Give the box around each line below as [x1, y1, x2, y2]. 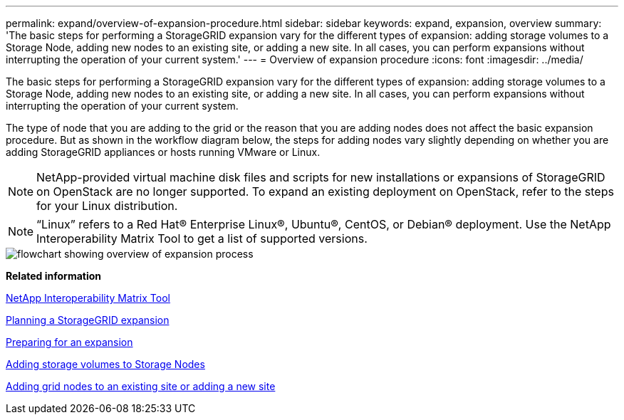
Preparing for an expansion [6, 336, 133, 348]
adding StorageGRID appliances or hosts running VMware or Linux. [6, 146, 321, 158]
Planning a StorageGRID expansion [6, 314, 170, 326]
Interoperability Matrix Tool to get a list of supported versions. [36, 231, 368, 246]
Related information [6, 270, 102, 282]
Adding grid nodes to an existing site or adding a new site [6, 380, 276, 392]
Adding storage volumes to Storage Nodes [6, 358, 205, 370]
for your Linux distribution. [36, 199, 178, 213]
